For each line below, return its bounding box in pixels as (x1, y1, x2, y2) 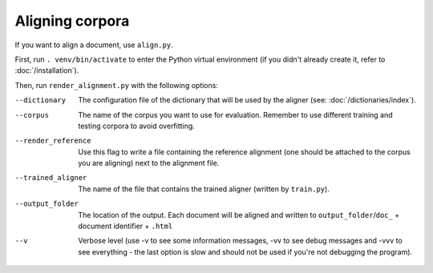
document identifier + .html (78, 221, 173, 231)
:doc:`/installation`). (14, 66, 79, 75)
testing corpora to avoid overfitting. (78, 121, 196, 130)
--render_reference (14, 136, 91, 146)
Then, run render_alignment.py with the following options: (14, 80, 218, 90)
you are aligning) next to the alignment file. (78, 159, 220, 168)
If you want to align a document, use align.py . (14, 40, 173, 50)
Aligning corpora (14, 12, 130, 30)
